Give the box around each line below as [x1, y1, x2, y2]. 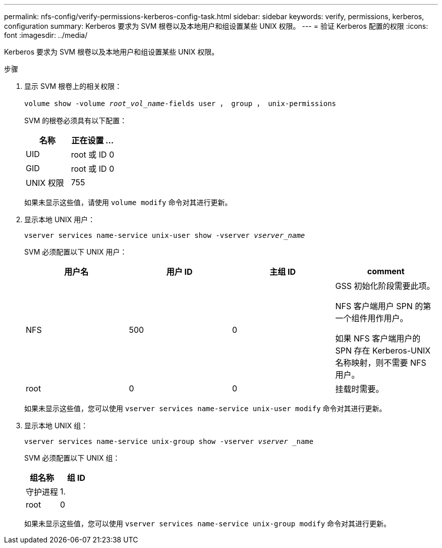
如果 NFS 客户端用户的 [335, 333, 421, 343]
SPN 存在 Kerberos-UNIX [335, 345, 431, 356]
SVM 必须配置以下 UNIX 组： [24, 454, 120, 462]
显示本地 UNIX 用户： [24, 215, 95, 224]
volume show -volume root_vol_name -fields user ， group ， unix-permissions [24, 99, 337, 108]
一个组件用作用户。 [335, 313, 408, 323]
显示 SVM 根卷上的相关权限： [24, 82, 122, 90]
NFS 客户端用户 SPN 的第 [335, 301, 431, 311]
